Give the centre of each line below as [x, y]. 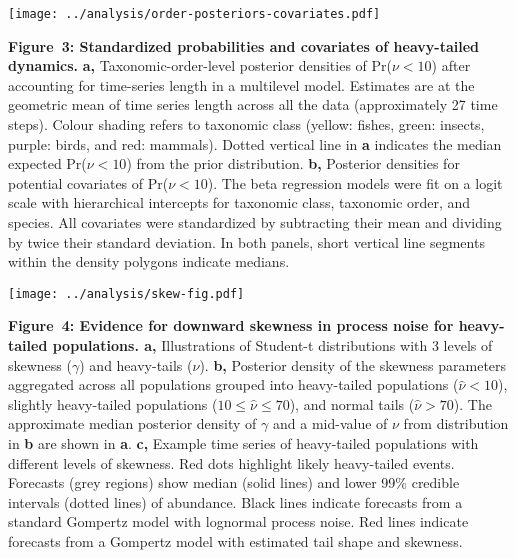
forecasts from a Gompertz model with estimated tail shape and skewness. [235, 540]
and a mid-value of [330, 423]
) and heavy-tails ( [136, 364]
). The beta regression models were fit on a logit [355, 182]
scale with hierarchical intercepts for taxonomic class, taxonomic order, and [239, 202]
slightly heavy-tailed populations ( [113, 403]
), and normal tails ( [352, 403]
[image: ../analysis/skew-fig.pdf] [126, 293]
